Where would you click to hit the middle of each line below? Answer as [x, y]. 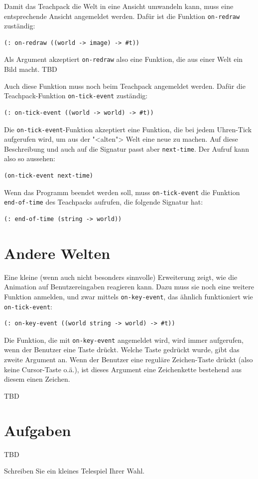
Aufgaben [38, 430]
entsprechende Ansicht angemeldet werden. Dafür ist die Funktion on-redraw [122, 16]
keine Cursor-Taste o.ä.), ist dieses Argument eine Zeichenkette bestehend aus [123, 369]
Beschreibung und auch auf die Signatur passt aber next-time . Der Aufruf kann [127, 148]
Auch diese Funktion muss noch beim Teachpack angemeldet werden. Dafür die [125, 86]
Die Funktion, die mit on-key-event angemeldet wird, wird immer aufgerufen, [124, 340]
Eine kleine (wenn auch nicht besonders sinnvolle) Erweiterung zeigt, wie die [121, 277]
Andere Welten [57, 253]
